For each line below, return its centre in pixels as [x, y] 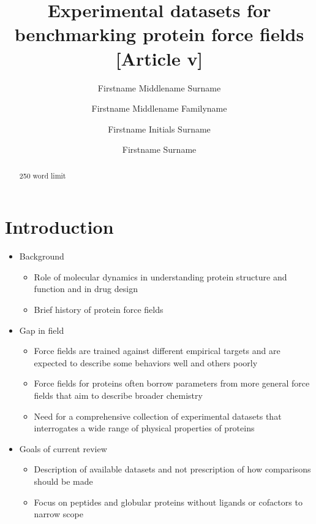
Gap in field [42, 330]
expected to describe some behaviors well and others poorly [146, 362]
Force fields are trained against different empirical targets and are [157, 351]
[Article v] [159, 58]
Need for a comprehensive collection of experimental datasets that [158, 416]
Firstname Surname [159, 149]
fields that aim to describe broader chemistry [118, 395]
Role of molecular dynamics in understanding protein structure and [160, 276]
